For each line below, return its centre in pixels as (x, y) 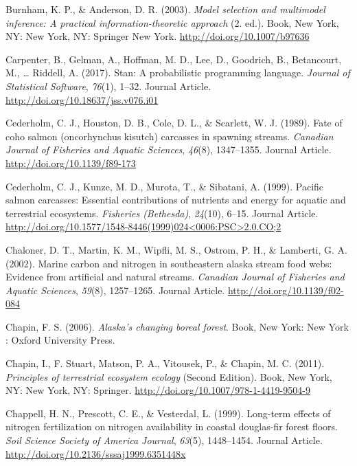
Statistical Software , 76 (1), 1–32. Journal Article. (108, 86)
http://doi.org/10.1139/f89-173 (71, 163)
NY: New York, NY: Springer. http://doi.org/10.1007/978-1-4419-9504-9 (158, 390)
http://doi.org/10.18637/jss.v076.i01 (82, 99)
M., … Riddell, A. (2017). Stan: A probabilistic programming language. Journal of (178, 73)
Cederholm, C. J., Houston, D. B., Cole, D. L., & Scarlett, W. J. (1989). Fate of (174, 123)
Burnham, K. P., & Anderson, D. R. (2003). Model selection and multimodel (165, 9)
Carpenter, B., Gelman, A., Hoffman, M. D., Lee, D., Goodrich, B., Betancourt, (174, 59)
